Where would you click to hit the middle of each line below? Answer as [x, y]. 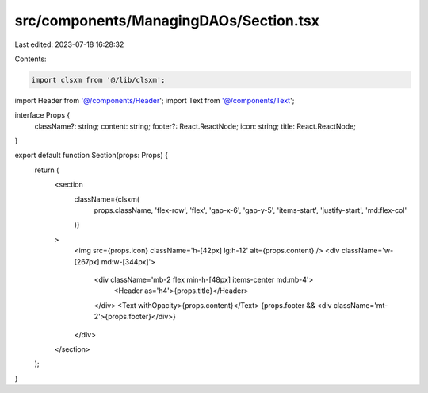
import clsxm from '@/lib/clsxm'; [98, 80]
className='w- [367, 251]
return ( [47, 170]
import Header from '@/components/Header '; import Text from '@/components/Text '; [155, 100]
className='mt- [361, 305]
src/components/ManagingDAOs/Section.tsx [167, 21]
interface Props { [42, 115]
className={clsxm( [107, 199]
